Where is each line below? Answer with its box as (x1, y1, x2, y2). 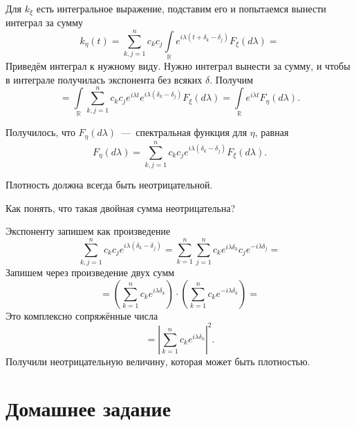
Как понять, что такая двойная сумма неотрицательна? (6, 200, 236, 215)
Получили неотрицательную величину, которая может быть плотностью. (6, 354, 310, 368)
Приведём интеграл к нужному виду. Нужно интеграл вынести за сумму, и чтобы (6, 59, 350, 73)
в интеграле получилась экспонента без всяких (6, 72, 203, 86)
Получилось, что (6, 125, 75, 139)
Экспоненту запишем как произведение (6, 224, 171, 238)
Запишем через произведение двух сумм (6, 264, 175, 279)
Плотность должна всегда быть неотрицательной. (6, 177, 213, 192)
